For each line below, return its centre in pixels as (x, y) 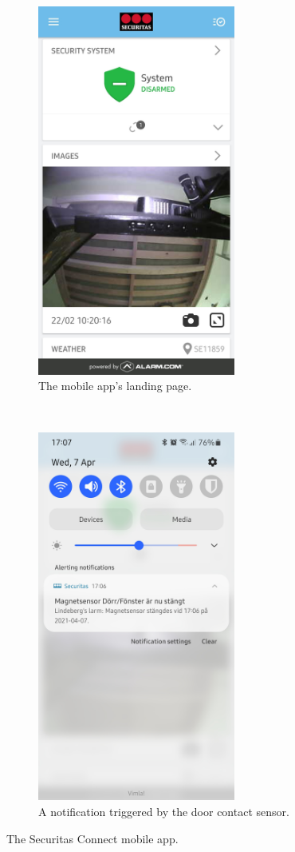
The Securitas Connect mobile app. (92, 838)
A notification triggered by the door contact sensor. (164, 811)
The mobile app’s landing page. (115, 386)
